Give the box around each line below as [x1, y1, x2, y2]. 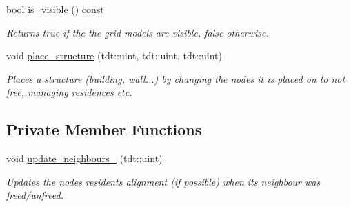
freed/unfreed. [6, 188, 64, 202]
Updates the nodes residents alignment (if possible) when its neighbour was [6, 174, 321, 188]
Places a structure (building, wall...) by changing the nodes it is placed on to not [6, 71, 345, 86]
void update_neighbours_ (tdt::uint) [6, 151, 163, 166]
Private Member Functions [6, 119, 202, 140]
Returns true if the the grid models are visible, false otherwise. [6, 25, 269, 39]
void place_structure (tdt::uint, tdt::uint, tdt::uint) [6, 48, 222, 63]
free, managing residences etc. [6, 85, 132, 99]
